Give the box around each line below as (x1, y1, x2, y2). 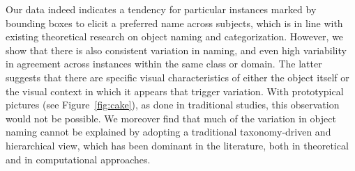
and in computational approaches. (6, 152, 151, 166)
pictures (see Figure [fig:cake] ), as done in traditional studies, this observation (6, 97, 340, 112)
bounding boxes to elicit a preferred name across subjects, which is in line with (6, 15, 343, 30)
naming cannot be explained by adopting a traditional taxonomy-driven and (6, 124, 331, 139)
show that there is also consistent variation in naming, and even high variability (6, 42, 347, 57)
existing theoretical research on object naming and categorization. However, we (6, 29, 344, 44)
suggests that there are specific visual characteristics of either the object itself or (6, 70, 349, 84)
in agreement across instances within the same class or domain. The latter (6, 56, 322, 71)
